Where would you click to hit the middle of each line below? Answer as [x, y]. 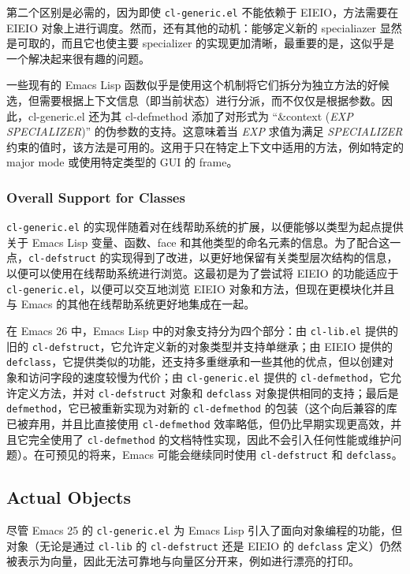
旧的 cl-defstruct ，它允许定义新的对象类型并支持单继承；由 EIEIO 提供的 [199, 346]
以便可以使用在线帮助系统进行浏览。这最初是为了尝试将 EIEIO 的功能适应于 [203, 273]
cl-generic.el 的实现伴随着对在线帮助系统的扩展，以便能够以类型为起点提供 [205, 227]
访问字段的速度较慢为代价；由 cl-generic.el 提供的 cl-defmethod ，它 [209, 376]
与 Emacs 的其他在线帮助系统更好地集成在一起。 [131, 304]
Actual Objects [69, 497]
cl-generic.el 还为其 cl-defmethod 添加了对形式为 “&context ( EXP [190, 116]
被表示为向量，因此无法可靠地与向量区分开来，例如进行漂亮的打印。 [183, 561]
